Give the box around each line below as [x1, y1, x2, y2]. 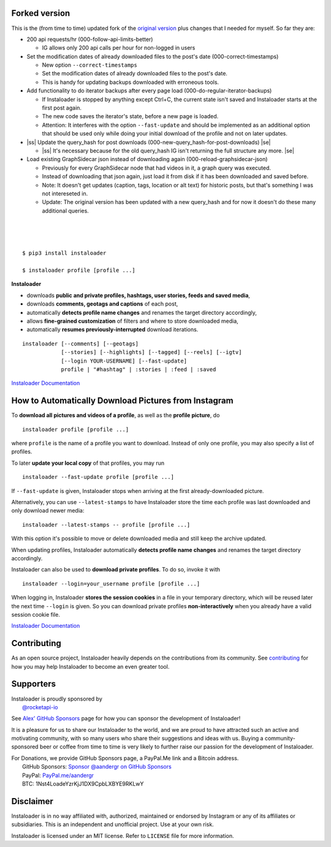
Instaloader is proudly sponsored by [11, 695, 102, 702]
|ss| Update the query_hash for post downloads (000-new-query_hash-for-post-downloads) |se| [26, 138, 271, 146]
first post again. [42, 104, 82, 111]
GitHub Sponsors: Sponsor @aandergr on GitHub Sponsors [22, 763, 172, 770]
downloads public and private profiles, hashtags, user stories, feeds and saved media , [26, 292, 251, 299]
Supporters [11, 679, 56, 689]
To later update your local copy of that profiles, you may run [11, 459, 165, 467]
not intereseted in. [42, 190, 88, 197]
